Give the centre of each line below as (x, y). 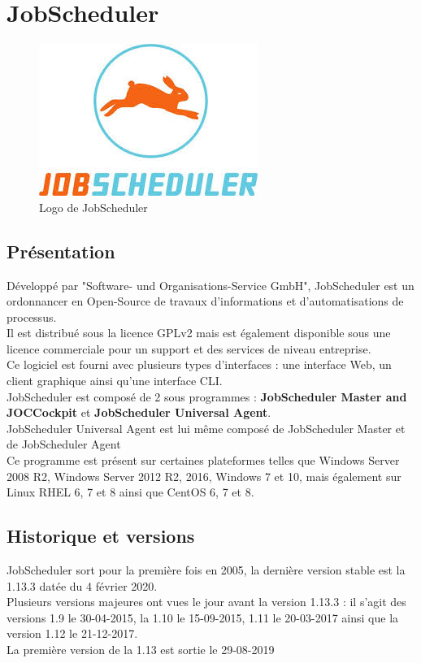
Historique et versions (101, 536)
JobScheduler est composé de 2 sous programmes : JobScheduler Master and (207, 396)
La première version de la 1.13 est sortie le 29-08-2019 (141, 649)
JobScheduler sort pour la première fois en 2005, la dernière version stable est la (206, 570)
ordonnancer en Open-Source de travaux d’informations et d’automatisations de (205, 301)
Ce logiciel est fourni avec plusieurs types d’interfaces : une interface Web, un (199, 364)
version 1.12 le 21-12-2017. (72, 633)
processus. (32, 316)
